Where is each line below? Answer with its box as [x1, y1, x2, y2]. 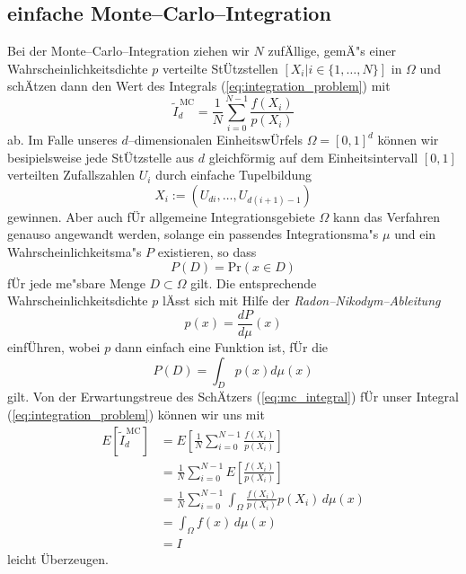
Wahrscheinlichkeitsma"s [7, 243, 142, 261]
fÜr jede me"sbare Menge [7, 273, 145, 292]
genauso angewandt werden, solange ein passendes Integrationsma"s [7, 225, 379, 243]
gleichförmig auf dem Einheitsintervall [208, 147, 418, 166]
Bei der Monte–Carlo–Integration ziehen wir [7, 41, 250, 60]
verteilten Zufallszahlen [7, 165, 136, 184]
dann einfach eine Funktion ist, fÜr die [114, 337, 329, 356]
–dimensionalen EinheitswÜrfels [127, 130, 303, 149]
